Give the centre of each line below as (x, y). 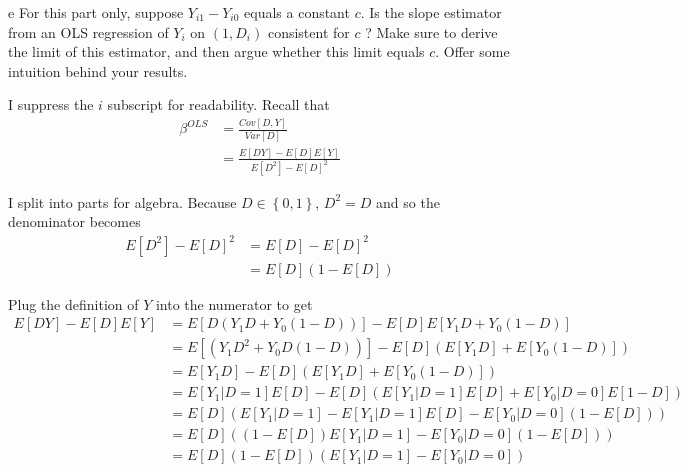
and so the (408, 201)
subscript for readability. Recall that (218, 104)
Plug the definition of (73, 303)
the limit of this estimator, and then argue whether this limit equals (216, 51)
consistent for (308, 31)
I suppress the (51, 104)
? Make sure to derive (431, 31)
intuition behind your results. (98, 70)
